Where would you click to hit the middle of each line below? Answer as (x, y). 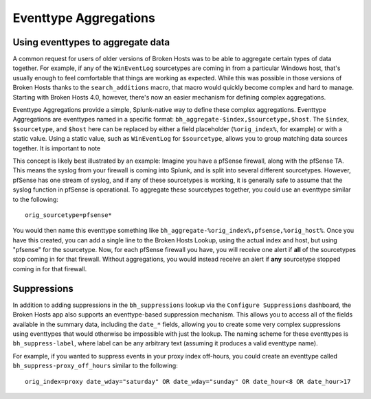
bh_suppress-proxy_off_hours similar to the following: (95, 366)
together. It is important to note (57, 148)
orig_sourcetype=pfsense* (69, 215)
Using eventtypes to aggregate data (91, 42)
